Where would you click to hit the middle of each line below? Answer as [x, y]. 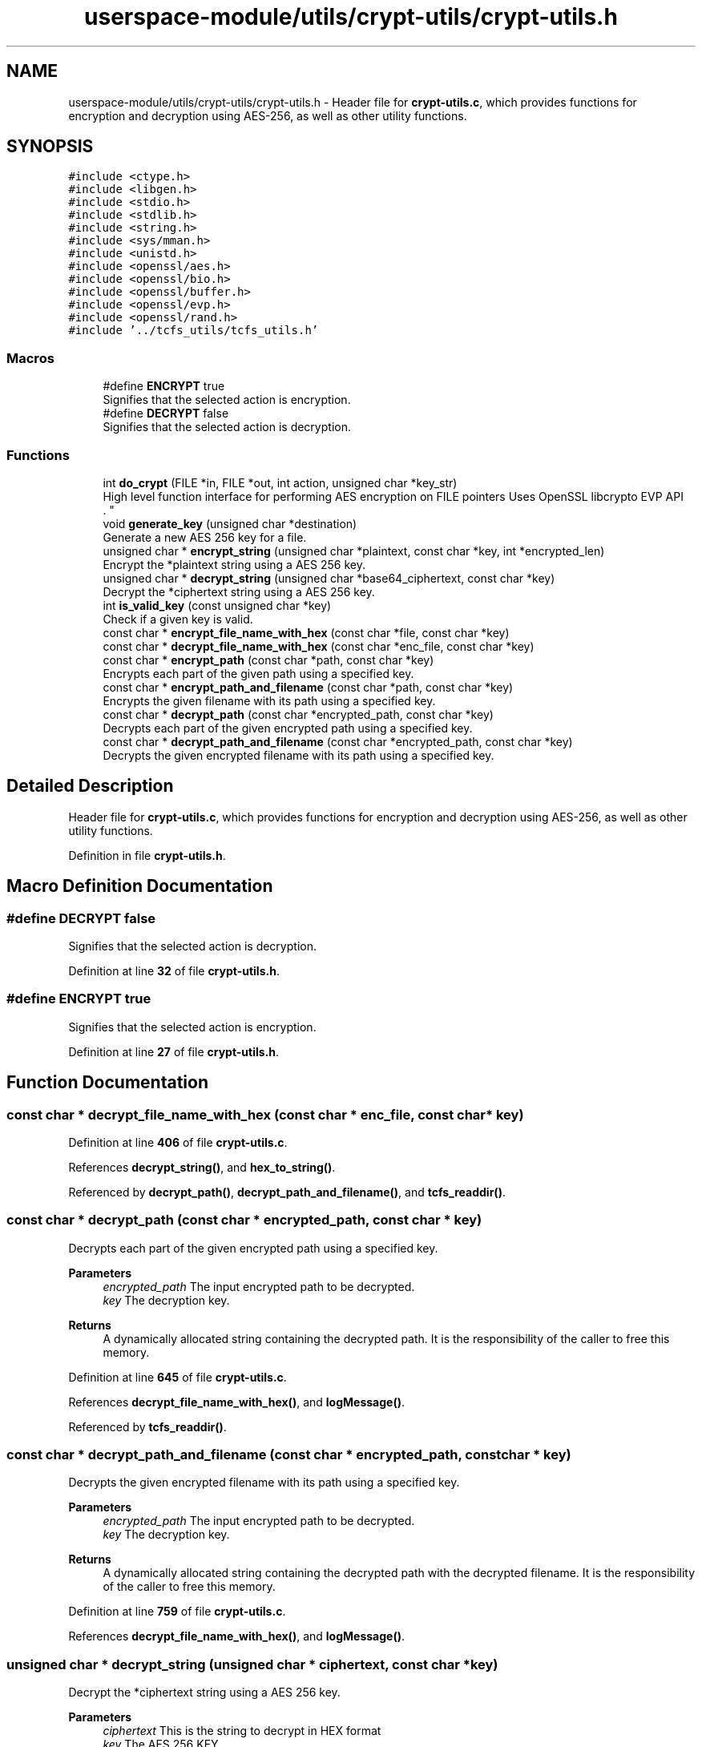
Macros [30, 358]
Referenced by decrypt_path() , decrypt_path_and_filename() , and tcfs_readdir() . [287, 1192]
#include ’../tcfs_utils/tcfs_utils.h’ [194, 331]
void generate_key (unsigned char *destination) [230, 523]
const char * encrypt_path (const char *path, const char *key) [268, 660]
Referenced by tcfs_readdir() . [147, 1426]
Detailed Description [90, 786]
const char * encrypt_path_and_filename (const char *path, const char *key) [308, 687]
